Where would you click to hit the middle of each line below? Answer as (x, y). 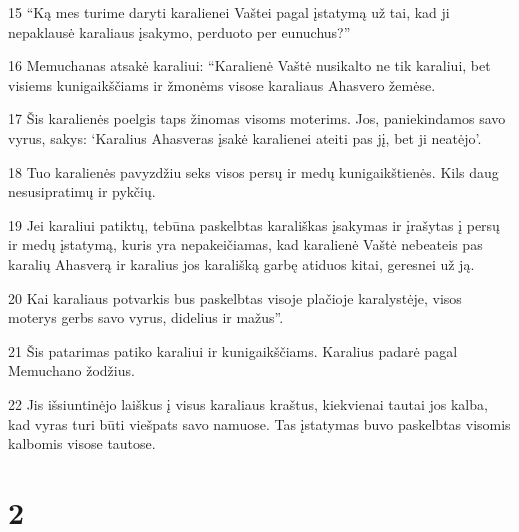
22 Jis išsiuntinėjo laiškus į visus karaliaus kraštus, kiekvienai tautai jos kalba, (248, 403)
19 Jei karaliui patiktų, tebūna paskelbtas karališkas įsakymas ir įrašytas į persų (254, 224)
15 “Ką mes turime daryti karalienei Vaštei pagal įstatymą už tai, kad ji (229, 12)
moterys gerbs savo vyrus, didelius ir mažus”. (146, 317)
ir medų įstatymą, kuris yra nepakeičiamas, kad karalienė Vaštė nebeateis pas (245, 244)
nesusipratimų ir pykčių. (82, 191)
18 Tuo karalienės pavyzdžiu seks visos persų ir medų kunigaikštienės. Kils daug (253, 171)
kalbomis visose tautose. (82, 443)
